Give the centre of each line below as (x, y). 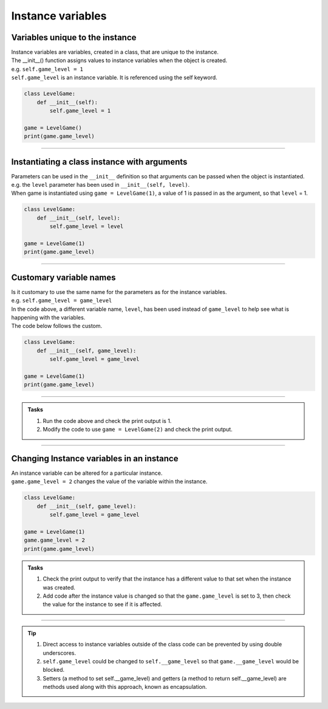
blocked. (54, 670)
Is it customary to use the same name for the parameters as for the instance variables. (119, 292)
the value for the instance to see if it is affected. (102, 604)
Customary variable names (63, 277)
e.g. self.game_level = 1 (47, 69)
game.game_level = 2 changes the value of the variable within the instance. (109, 481)
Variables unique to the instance (74, 37)
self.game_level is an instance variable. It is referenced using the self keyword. (114, 78)
